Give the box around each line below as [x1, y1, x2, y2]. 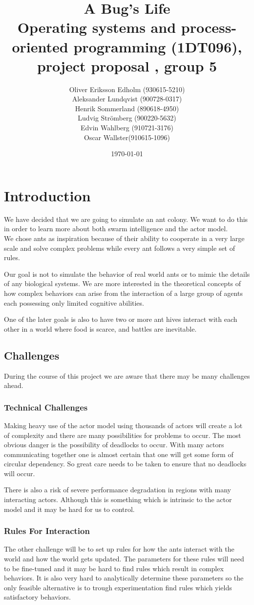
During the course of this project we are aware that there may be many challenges [4, 370, 250, 381]
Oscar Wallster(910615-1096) [84, 132, 170, 142]
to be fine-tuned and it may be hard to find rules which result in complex [4, 563, 224, 573]
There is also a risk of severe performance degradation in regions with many [4, 484, 231, 495]
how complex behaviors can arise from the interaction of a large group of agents [4, 288, 243, 298]
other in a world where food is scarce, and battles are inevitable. [4, 323, 197, 334]
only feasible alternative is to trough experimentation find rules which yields [4, 582, 232, 592]
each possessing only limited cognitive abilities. [4, 297, 144, 308]
